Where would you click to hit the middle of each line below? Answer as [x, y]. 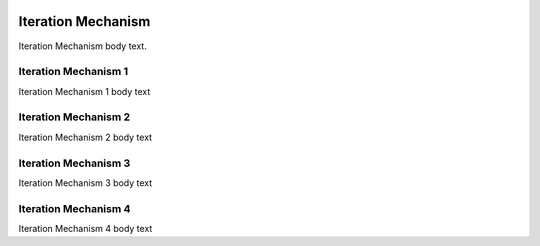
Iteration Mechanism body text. [82, 46]
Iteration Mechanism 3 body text [85, 182]
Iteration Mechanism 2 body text [85, 137]
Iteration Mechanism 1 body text [84, 91]
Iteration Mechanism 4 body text [85, 229]
